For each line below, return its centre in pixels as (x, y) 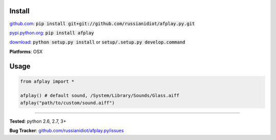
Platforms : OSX (26, 52)
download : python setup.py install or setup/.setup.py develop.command (97, 42)
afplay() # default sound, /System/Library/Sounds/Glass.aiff (100, 96)
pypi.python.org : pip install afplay (52, 33)
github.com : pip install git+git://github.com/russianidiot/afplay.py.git (102, 24)
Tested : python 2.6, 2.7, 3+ (38, 121)
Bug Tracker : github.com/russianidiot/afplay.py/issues (67, 131)
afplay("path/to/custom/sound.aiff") (67, 103)
